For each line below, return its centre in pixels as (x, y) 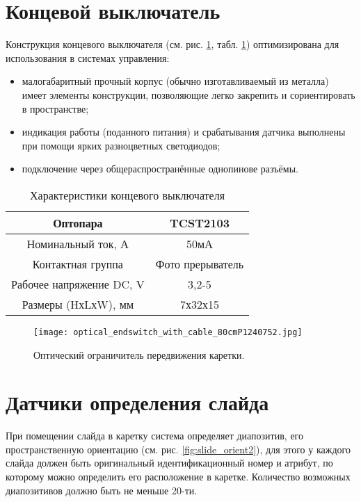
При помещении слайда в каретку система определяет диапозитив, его (154, 436)
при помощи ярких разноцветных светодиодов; (121, 145)
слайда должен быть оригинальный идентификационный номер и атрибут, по (169, 463)
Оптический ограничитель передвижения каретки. (139, 354)
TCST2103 (199, 222)
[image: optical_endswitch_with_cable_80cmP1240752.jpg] (168, 332)
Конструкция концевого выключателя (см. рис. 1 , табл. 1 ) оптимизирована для (173, 44)
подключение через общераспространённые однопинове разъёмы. (160, 169)
